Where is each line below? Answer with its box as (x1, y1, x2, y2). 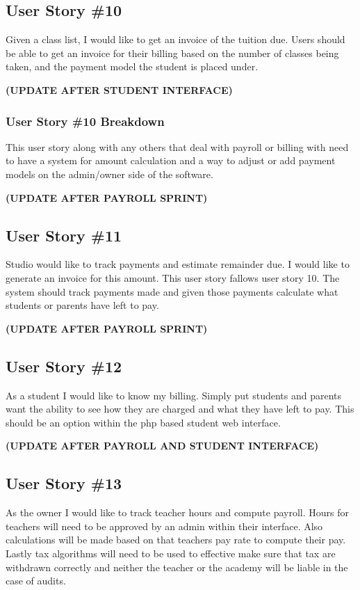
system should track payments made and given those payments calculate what (6, 284, 338, 298)
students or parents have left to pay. (6, 298, 159, 312)
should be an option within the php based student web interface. (6, 415, 281, 429)
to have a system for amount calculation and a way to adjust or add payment (6, 153, 336, 168)
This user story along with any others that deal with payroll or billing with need (6, 139, 349, 154)
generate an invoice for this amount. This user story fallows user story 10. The (6, 270, 340, 285)
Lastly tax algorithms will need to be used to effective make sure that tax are (6, 545, 336, 560)
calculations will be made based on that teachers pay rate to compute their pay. (6, 532, 346, 547)
